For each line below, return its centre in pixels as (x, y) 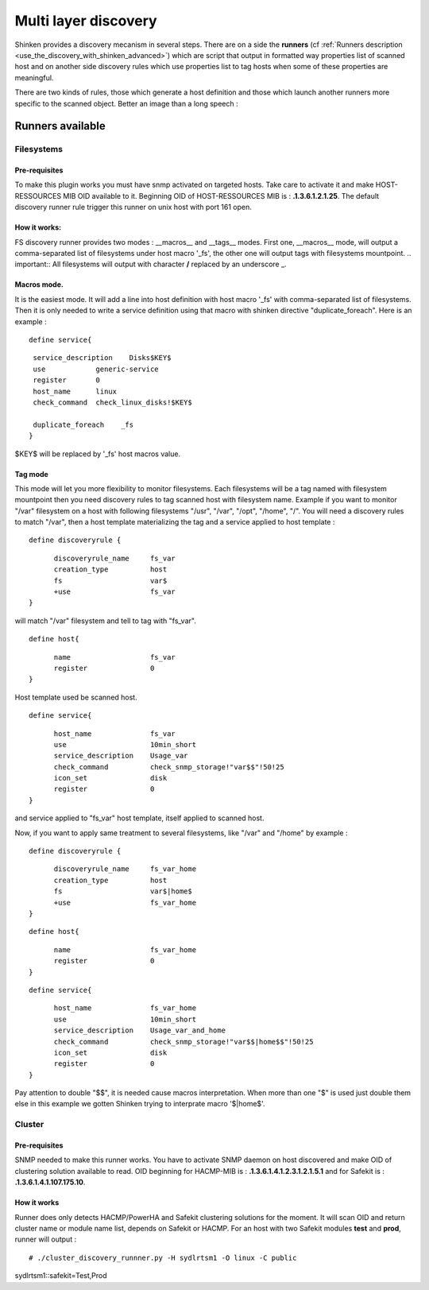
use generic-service (96, 369)
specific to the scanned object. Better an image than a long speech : (126, 103)
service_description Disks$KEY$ (102, 358)
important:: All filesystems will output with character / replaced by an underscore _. (151, 264)
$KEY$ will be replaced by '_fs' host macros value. (98, 454)
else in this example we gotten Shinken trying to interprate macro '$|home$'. (140, 1104)
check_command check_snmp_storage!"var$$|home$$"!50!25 (184, 1042)
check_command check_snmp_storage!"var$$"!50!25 (169, 767)
